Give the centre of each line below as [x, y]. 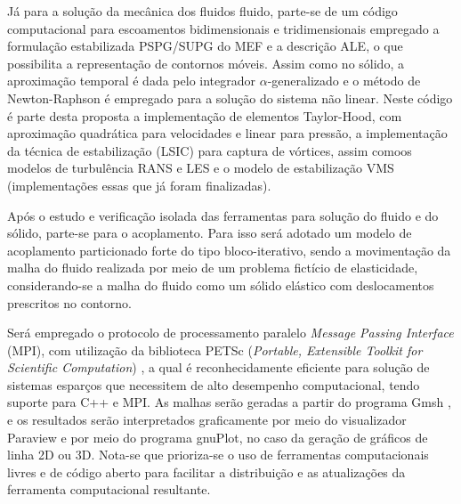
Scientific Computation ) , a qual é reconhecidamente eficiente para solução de [218, 367]
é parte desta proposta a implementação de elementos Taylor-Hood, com [205, 115]
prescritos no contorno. [69, 302]
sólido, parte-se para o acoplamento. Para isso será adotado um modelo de [210, 233]
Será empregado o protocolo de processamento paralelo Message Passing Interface [230, 333]
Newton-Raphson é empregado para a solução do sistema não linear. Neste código [230, 98]
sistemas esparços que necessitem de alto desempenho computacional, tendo [214, 384]
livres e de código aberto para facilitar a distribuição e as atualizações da [206, 471]
